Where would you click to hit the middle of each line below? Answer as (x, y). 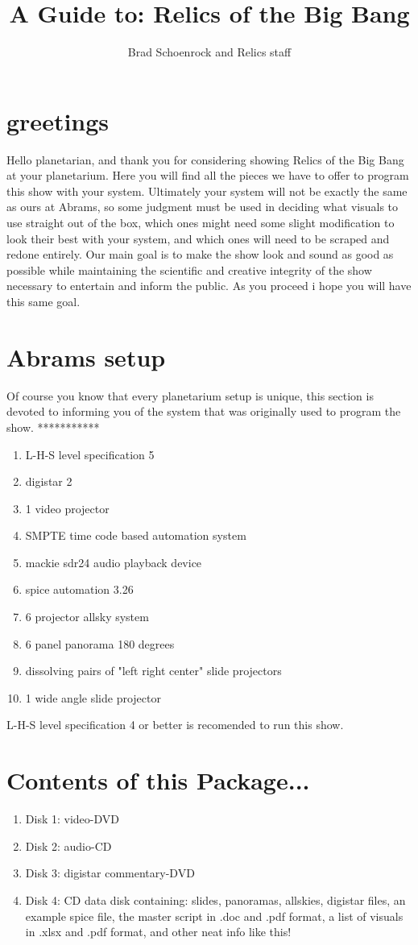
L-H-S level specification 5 (90, 454)
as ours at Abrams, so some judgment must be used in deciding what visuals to (203, 207)
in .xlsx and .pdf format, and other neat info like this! (158, 932)
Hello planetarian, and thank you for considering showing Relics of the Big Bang (205, 159)
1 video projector (67, 508)
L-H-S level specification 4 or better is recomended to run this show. (175, 725)
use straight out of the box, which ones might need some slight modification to (201, 223)
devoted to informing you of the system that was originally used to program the (204, 411)
